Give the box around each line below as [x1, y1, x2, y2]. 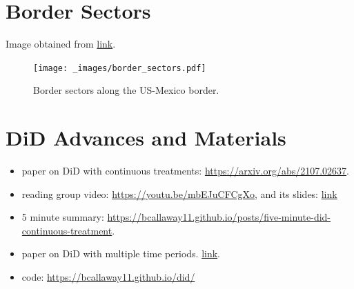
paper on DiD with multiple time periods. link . [21, 246, 221, 261]
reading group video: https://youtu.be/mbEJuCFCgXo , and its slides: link [21, 186, 337, 201]
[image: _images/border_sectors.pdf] [33, 63, 206, 73]
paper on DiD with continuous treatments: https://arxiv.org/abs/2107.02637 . [21, 163, 349, 178]
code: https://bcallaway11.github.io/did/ [21, 270, 195, 284]
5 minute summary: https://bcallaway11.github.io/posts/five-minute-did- [21, 210, 331, 224]
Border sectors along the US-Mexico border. [33, 83, 219, 97]
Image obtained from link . [6, 37, 116, 51]
